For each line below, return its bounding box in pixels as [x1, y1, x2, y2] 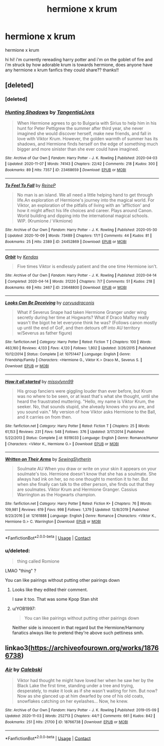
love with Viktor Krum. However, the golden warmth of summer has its [17, 135, 158, 141]
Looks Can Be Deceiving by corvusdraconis [5, 300, 95, 306]
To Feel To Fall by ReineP [5, 182, 56, 188]
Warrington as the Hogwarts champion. [17, 492, 97, 498]
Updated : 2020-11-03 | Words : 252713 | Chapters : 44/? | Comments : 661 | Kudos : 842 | [5, 714, 155, 719]
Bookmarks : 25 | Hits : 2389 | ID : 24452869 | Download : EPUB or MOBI [5, 239, 127, 244]
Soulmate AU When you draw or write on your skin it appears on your [17, 466, 157, 472]
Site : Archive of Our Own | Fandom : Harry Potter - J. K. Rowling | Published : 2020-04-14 [5, 273, 157, 278]
